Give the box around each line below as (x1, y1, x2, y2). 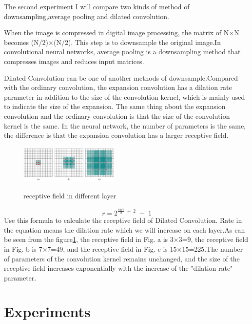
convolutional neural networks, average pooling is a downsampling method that (4, 46, 241, 57)
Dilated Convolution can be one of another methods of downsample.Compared (4, 72, 238, 83)
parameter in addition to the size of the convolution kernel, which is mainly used (4, 91, 245, 102)
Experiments (4, 301, 91, 321)
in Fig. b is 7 (4, 244, 42, 254)
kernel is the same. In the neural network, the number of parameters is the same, (4, 120, 246, 130)
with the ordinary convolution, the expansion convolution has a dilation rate (4, 82, 232, 92)
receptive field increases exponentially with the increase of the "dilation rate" (4, 263, 233, 273)
